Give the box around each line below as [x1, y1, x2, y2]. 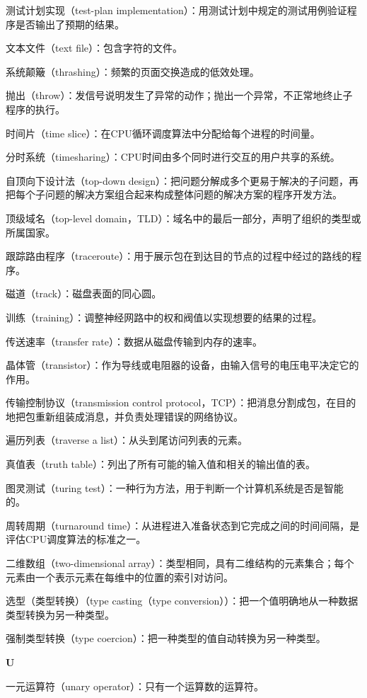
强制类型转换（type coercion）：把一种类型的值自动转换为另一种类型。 [6, 631, 326, 646]
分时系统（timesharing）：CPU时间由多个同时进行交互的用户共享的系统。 [6, 149, 340, 164]
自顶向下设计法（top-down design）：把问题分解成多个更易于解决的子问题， [6, 173, 349, 188]
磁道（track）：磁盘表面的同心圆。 [6, 286, 162, 301]
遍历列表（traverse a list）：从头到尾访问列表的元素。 [6, 433, 248, 447]
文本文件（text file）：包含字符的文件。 [6, 40, 183, 55]
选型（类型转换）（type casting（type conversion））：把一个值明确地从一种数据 [6, 593, 359, 608]
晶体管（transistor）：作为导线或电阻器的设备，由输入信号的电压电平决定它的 [6, 357, 359, 372]
